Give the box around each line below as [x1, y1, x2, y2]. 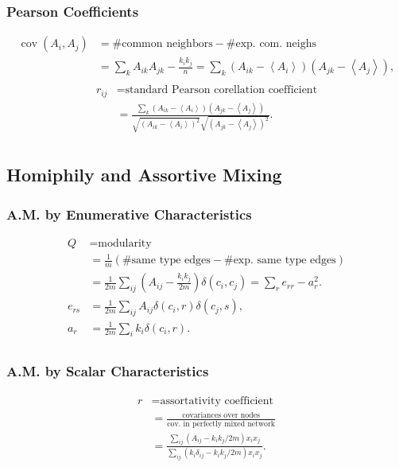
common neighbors [122, 38, 213, 50]
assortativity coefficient [160, 395, 273, 407]
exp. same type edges [233, 255, 336, 267]
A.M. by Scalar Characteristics [6, 361, 209, 381]
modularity [98, 237, 152, 249]
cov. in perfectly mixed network [167, 419, 275, 428]
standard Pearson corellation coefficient [125, 84, 318, 96]
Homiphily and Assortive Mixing [6, 162, 282, 187]
